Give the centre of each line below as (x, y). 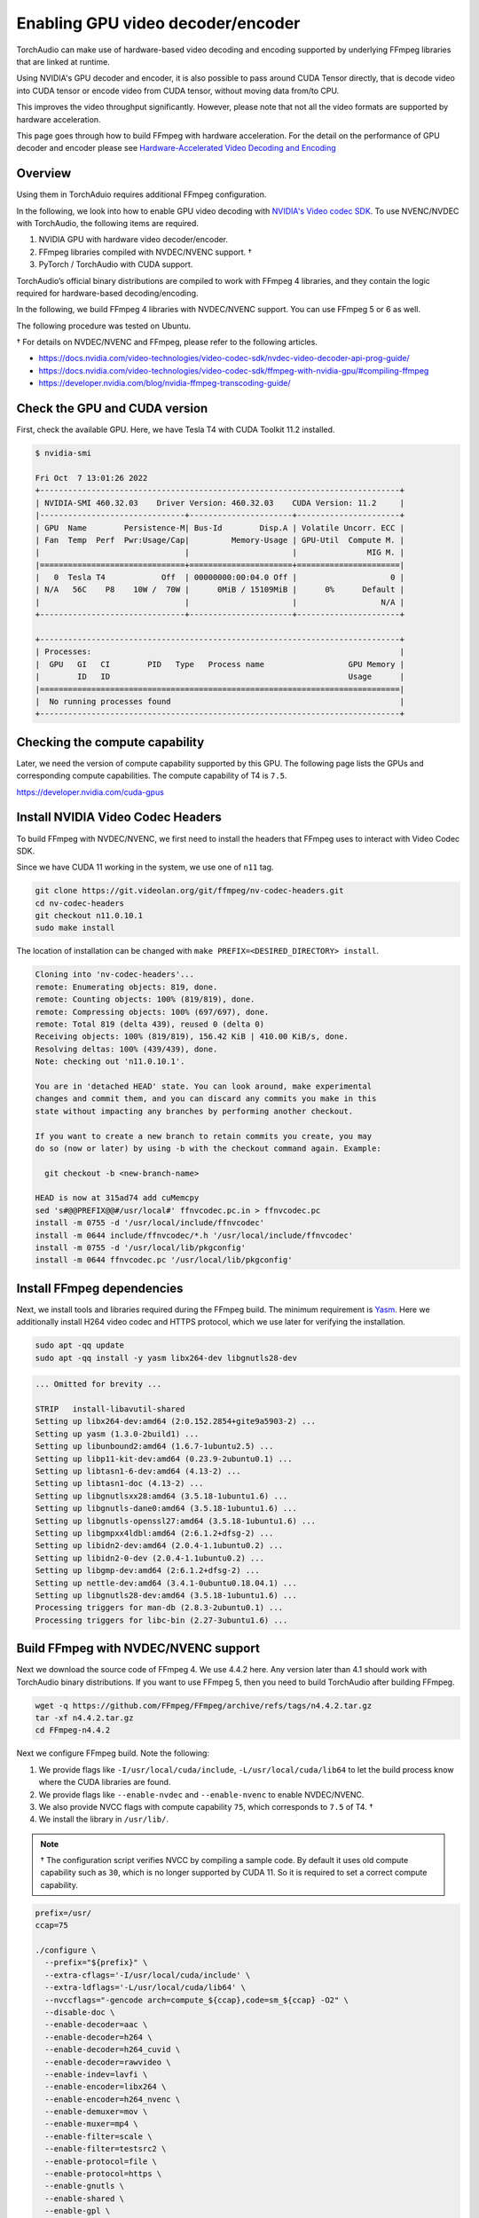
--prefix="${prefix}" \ (96, 1962)
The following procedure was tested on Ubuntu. (104, 326)
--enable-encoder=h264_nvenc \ (113, 2099)
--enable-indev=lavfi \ (96, 2074)
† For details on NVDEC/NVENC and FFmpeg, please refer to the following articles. (167, 342)
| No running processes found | (220, 701)
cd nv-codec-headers (79, 903)
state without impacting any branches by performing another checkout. (194, 1111)
